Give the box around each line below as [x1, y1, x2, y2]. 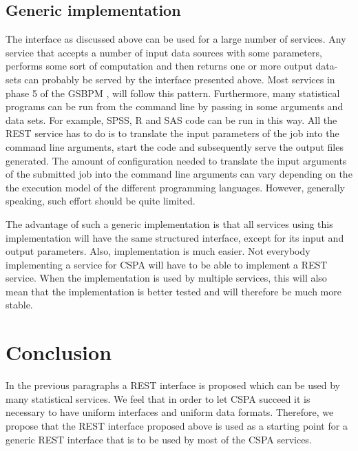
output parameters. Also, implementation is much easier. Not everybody [6, 244, 310, 258]
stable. [6, 297, 33, 312]
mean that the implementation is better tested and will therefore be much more [6, 284, 341, 298]
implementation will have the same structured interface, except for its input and [6, 230, 344, 244]
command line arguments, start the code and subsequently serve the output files [6, 139, 344, 154]
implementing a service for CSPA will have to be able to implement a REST [6, 257, 328, 271]
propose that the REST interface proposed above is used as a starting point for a [6, 418, 348, 432]
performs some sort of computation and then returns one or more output [6, 59, 313, 73]
